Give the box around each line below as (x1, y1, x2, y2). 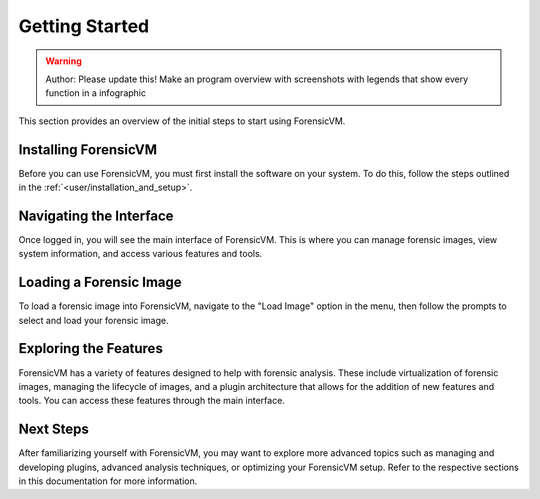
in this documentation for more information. (18, 475, 198, 487)
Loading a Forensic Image (18, 274, 182, 291)
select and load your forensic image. (18, 314, 169, 326)
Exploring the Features (18, 340, 164, 357)
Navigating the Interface (18, 207, 174, 224)
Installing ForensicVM (18, 141, 158, 158)
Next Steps (18, 421, 89, 438)
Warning (45, 55, 82, 67)
